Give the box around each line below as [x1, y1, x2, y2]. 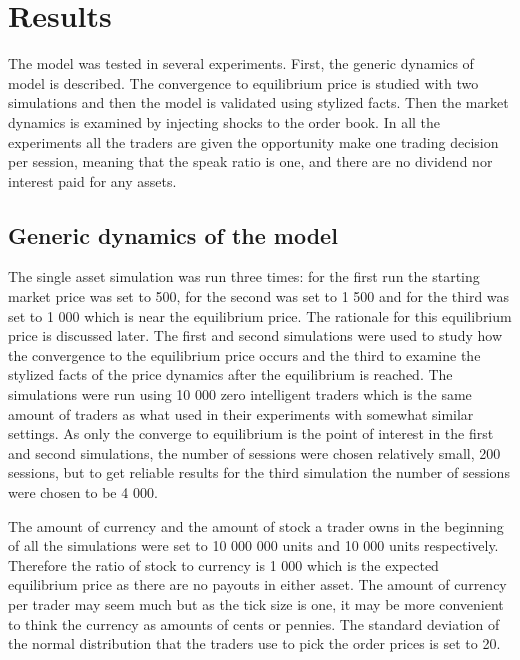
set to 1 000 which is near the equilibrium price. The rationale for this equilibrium [8, 305, 512, 326]
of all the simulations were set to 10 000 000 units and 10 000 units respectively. [8, 535, 499, 556]
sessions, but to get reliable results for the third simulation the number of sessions [8, 462, 510, 483]
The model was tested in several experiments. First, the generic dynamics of [8, 53, 474, 74]
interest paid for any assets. [8, 170, 177, 191]
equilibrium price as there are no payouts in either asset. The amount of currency [8, 574, 507, 595]
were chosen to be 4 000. [8, 482, 158, 503]
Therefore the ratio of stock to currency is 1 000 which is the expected [8, 554, 439, 575]
